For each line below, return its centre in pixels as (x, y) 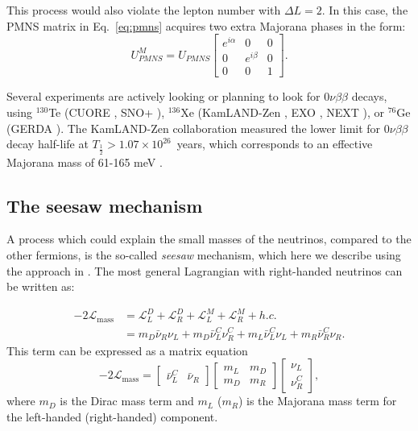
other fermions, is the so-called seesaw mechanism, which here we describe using (204, 255)
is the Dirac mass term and (127, 401)
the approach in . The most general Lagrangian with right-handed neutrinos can (205, 270)
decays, (369, 96)
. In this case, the (365, 10)
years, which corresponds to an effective (275, 144)
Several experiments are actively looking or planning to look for (163, 96)
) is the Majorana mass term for (317, 401)
